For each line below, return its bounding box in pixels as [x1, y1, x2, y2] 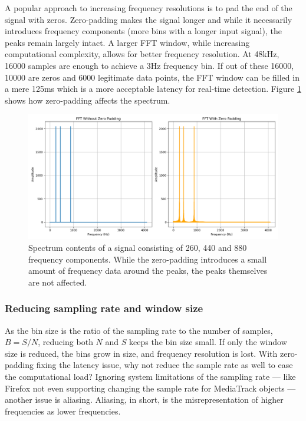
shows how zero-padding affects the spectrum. [5, 94, 170, 106]
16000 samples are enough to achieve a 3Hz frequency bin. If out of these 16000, [5, 59, 294, 71]
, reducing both [38, 336, 93, 348]
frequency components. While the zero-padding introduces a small [28, 253, 267, 265]
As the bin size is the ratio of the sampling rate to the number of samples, [5, 324, 273, 336]
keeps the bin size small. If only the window [129, 336, 287, 348]
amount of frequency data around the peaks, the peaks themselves [28, 264, 268, 277]
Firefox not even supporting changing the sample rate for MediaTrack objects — [5, 382, 296, 394]
